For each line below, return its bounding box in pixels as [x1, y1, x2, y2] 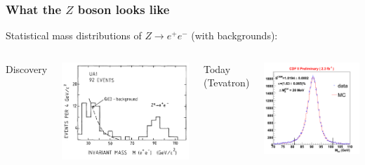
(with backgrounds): [191, 28, 278, 43]
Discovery [6, 61, 48, 76]
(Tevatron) [203, 75, 250, 90]
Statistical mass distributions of [6, 28, 142, 43]
